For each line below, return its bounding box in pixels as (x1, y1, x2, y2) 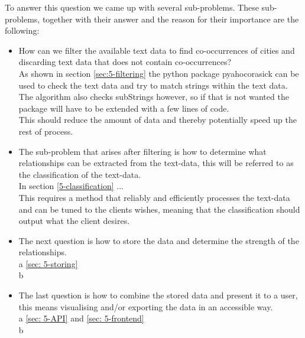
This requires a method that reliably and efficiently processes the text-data (18, 191, 290, 203)
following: (5, 24, 40, 37)
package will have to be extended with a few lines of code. (18, 102, 229, 114)
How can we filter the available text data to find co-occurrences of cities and (18, 44, 295, 56)
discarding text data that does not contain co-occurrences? (18, 56, 232, 68)
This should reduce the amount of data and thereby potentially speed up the (18, 113, 297, 126)
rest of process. (18, 125, 73, 137)
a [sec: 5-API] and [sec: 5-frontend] (18, 312, 144, 324)
